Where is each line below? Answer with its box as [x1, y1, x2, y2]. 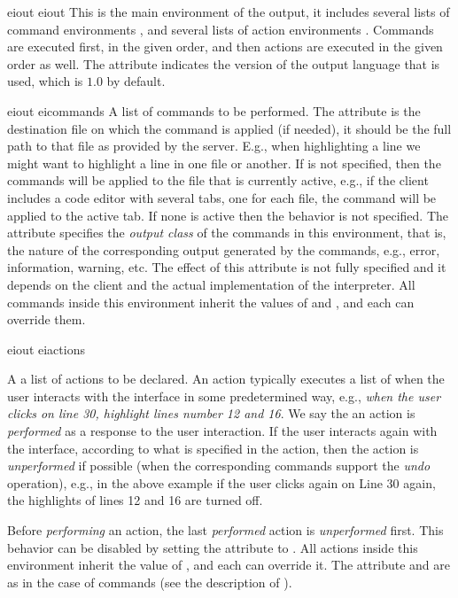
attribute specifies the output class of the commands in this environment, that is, [7, 223, 446, 242]
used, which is [7, 72, 83, 90]
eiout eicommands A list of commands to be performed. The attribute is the [7, 101, 421, 120]
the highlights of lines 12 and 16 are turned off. [7, 491, 263, 509]
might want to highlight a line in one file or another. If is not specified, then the [7, 153, 441, 172]
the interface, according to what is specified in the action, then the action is [7, 439, 419, 457]
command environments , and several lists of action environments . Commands [7, 19, 434, 38]
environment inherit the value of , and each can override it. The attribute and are [7, 555, 450, 574]
